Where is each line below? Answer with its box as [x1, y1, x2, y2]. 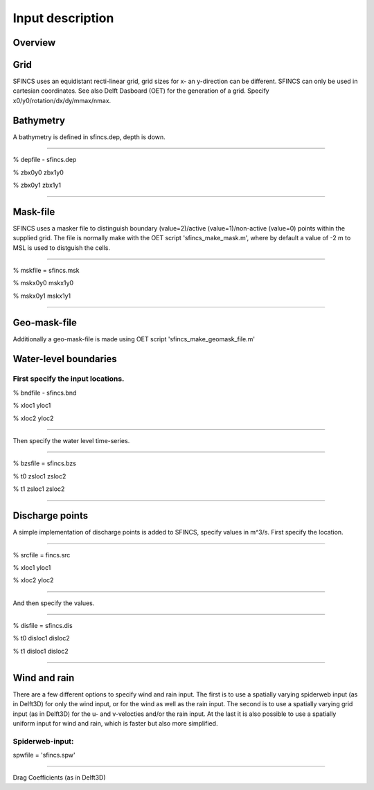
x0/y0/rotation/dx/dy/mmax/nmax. [12, 96, 112, 105]
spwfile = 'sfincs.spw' [12, 751, 75, 760]
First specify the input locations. [12, 374, 125, 384]
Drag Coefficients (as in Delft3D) [12, 773, 107, 782]
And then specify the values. [12, 599, 95, 607]
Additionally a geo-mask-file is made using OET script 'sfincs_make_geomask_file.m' [12, 334, 256, 343]
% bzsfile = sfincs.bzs [12, 459, 76, 467]
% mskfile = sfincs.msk [12, 267, 80, 275]
